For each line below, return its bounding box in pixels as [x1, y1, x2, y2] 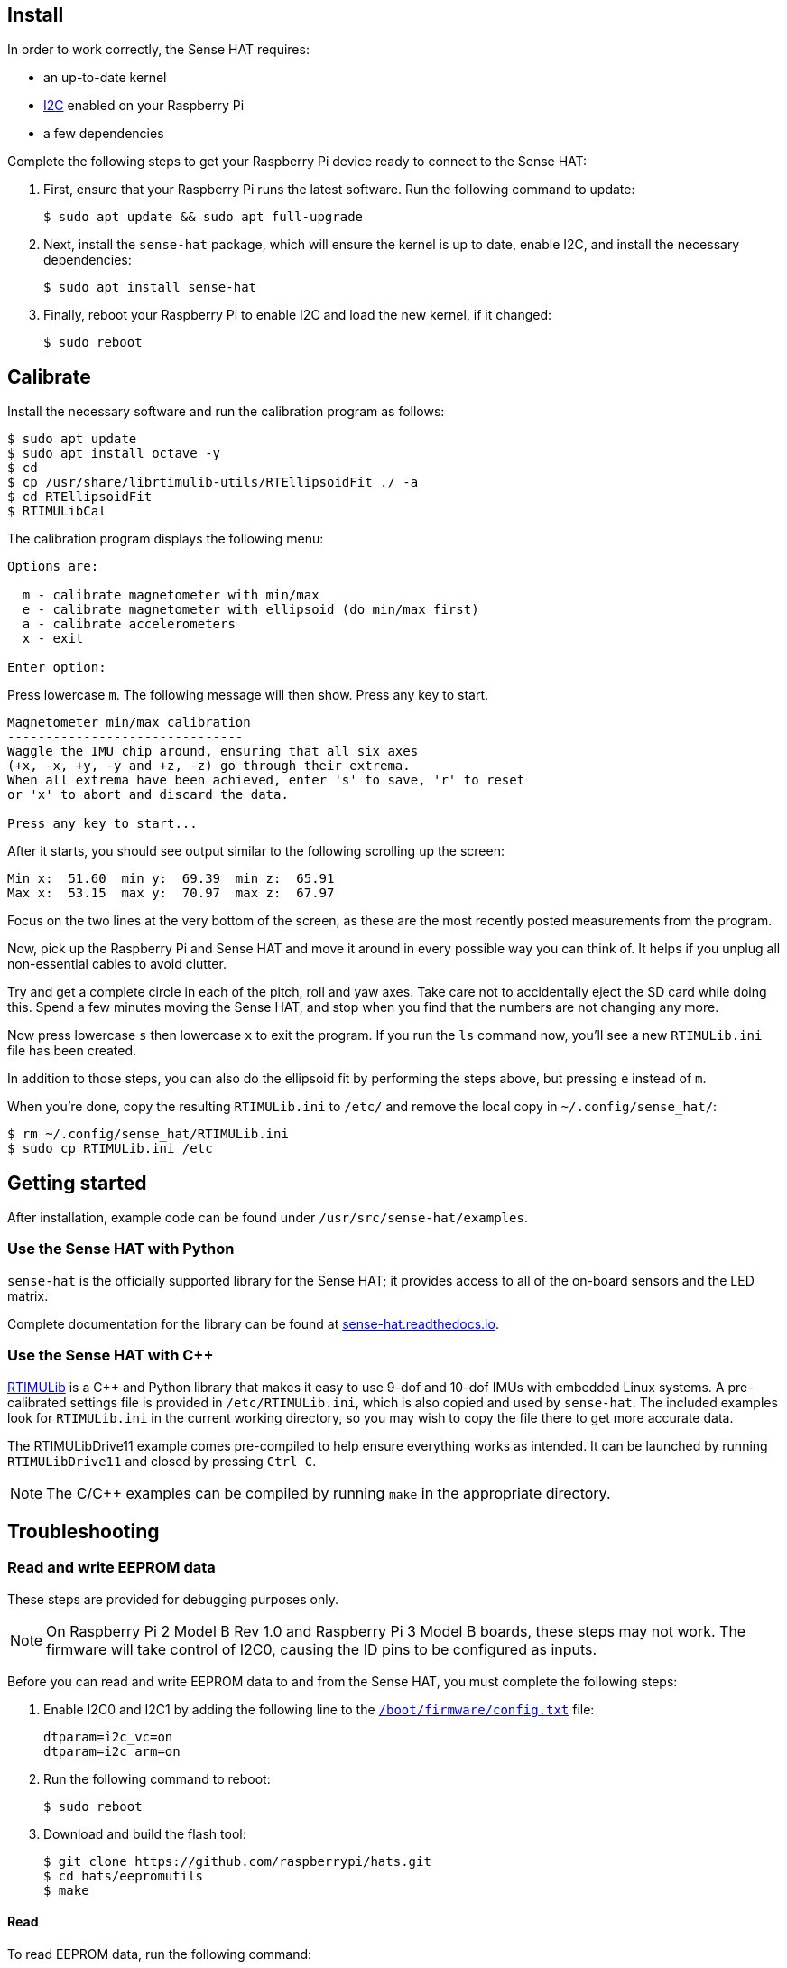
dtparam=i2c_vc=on [43, 1729, 173, 1744]
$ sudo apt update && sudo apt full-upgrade [43, 209, 364, 225]
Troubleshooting [7, 1520, 160, 1544]
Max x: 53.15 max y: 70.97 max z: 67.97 [7, 886, 335, 901]
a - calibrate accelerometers [22, 617, 236, 632]
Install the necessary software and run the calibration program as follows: [7, 404, 445, 420]
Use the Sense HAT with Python [7, 1239, 235, 1258]
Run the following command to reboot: [43, 1770, 271, 1787]
